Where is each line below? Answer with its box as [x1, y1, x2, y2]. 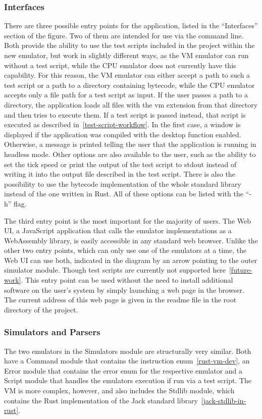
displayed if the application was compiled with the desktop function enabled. [4, 129, 241, 139]
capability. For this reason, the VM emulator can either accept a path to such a [4, 70, 250, 80]
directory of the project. [4, 304, 78, 315]
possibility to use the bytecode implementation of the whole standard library [4, 178, 241, 189]
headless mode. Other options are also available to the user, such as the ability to [4, 148, 256, 159]
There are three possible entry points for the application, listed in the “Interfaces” [4, 20, 258, 31]
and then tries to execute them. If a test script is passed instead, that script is [4, 109, 246, 120]
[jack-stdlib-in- [201, 395, 246, 405]
